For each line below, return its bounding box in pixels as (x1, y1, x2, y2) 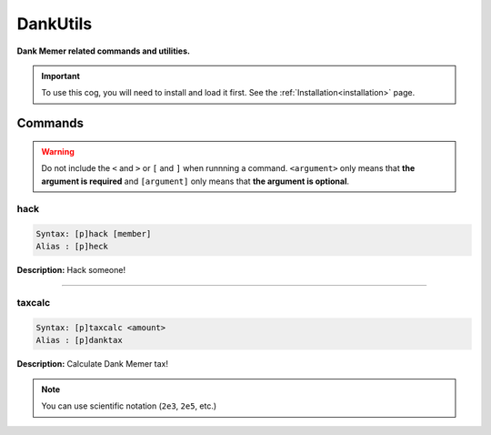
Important (41, 70, 81, 81)
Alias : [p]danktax (35, 335, 123, 346)
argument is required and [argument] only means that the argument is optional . (41, 176, 350, 187)
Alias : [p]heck (35, 241, 109, 252)
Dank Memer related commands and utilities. (16, 46, 191, 56)
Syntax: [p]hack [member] (35, 228, 152, 239)
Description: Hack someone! (16, 265, 126, 276)
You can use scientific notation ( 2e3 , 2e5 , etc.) (41, 400, 217, 411)
